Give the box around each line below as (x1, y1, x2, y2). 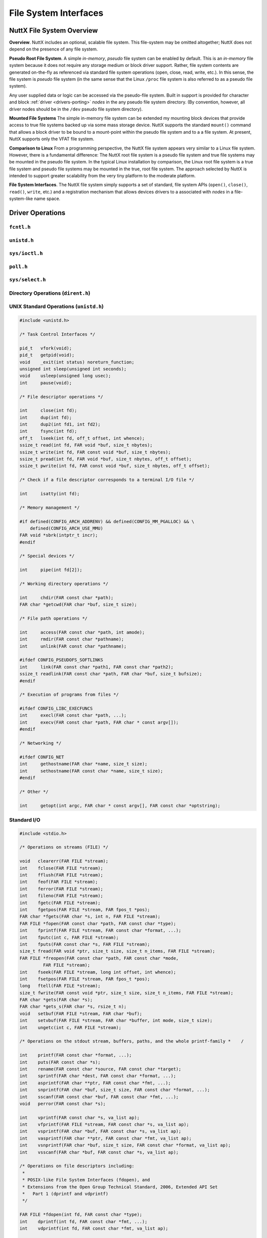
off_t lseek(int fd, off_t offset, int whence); (19, 435, 145, 441)
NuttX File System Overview (9, 26, 98, 35)
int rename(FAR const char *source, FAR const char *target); (19, 1066, 181, 1072)
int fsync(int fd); (19, 428, 78, 434)
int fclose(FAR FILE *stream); (19, 865, 103, 871)
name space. (34, 196, 60, 202)
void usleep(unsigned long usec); (19, 373, 111, 379)
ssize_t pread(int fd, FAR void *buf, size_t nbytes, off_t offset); (19, 456, 192, 462)
